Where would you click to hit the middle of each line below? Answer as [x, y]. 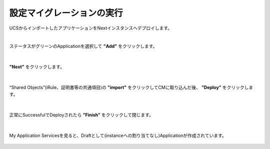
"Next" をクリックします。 [37, 67]
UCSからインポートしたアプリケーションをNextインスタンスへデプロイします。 [91, 28]
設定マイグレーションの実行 [66, 13]
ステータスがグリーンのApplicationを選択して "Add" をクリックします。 [83, 46]
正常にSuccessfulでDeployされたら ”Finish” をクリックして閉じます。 [81, 115]
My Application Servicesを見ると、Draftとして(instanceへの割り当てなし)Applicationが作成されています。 [118, 135]
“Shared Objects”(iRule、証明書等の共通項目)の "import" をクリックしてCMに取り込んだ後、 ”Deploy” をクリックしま [131, 87]
